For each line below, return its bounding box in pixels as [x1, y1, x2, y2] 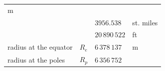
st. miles [132, 17, 158, 27]
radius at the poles [8, 54, 65, 65]
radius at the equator [8, 42, 73, 52]
